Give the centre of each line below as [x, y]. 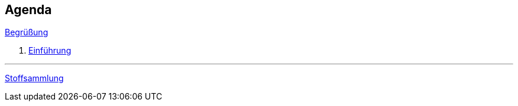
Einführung [50, 51]
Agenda [28, 10]
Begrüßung [27, 32]
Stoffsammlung [34, 78]
